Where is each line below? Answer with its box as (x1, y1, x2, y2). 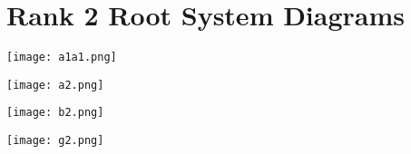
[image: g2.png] (6, 134, 104, 148)
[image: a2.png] (6, 78, 104, 91)
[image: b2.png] (6, 106, 104, 120)
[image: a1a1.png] (6, 51, 117, 64)
